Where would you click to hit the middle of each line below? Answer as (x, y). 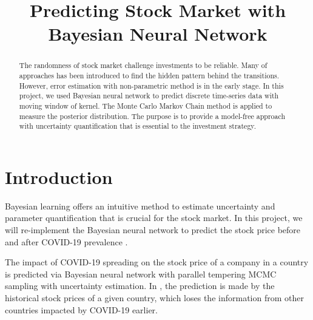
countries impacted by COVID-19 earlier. (81, 309)
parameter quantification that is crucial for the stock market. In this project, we (154, 218)
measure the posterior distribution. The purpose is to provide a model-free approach (152, 116)
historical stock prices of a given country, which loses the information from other (154, 298)
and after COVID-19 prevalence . (66, 241)
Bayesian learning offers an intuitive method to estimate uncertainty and (140, 206)
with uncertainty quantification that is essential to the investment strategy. (137, 126)
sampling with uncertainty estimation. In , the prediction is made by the (140, 286)
